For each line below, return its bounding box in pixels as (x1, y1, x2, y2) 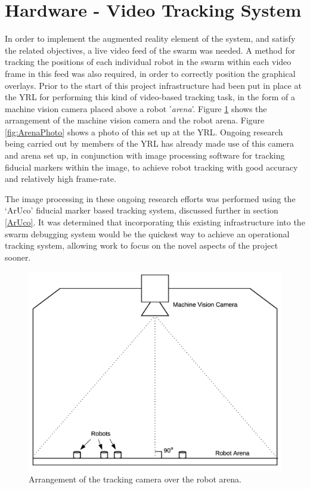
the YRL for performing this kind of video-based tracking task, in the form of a (5, 91, 295, 103)
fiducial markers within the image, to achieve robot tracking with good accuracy (5, 160, 298, 173)
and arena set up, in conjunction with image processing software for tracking (5, 149, 285, 162)
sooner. (5, 250, 31, 263)
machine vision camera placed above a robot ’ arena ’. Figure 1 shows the (5, 102, 267, 114)
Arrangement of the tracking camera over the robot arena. (29, 473, 241, 485)
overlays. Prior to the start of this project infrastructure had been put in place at (5, 79, 302, 91)
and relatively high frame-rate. (5, 172, 116, 185)
